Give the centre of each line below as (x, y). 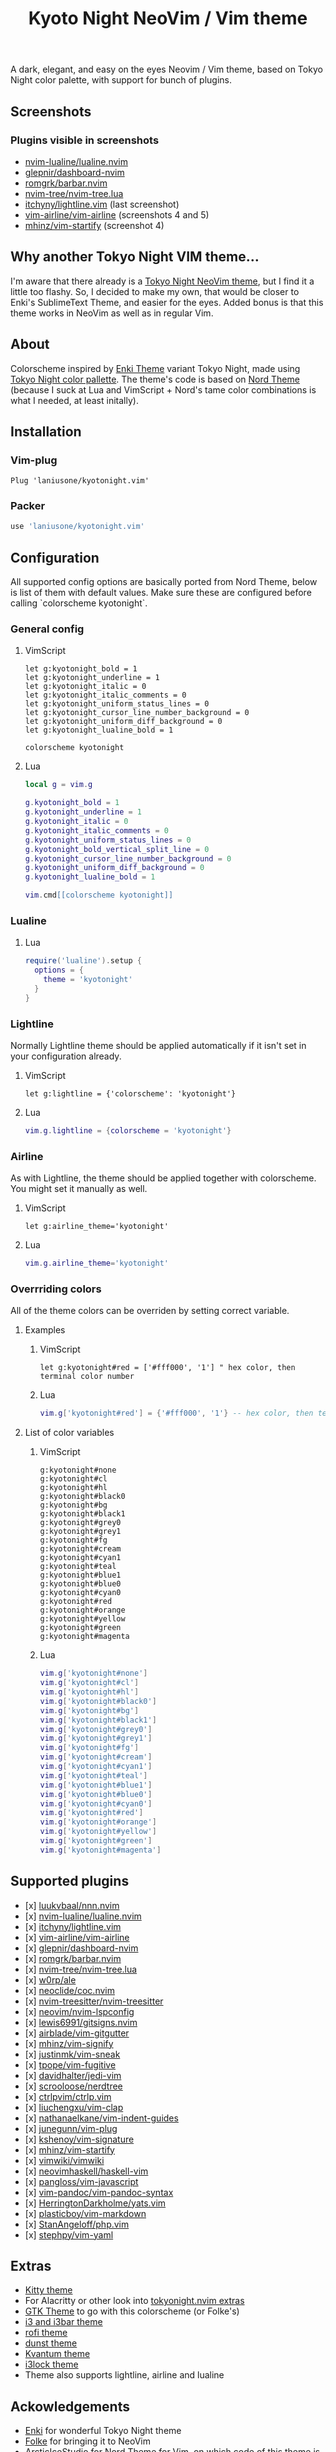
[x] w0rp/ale (50, 1979)
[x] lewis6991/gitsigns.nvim (81, 2022)
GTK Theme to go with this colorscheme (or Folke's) (132, 2311)
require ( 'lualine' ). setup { (83, 961)
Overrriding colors (56, 1289)
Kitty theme (48, 2290)
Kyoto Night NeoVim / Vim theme (168, 18)
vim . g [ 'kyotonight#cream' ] (96, 1757)
